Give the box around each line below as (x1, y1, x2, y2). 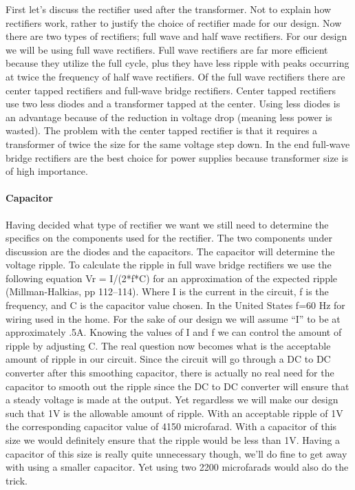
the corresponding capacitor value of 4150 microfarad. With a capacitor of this (6, 419, 337, 434)
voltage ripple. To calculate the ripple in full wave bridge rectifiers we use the (6, 257, 332, 272)
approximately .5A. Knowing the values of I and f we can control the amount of (6, 325, 342, 339)
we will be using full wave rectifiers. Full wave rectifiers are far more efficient (6, 42, 328, 56)
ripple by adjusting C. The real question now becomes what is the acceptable (6, 338, 331, 352)
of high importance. (6, 164, 88, 178)
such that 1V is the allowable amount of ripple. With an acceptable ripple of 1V (6, 405, 343, 420)
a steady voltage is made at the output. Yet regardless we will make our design (6, 392, 338, 407)
